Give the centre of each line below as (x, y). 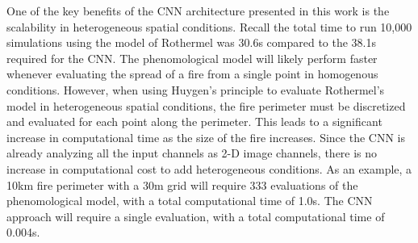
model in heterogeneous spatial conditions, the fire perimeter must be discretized (206, 105)
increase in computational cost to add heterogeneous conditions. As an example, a (209, 168)
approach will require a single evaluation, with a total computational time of (196, 216)
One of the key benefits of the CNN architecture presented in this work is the (198, 10)
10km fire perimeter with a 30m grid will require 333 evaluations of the (182, 184)
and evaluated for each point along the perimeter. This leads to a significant (194, 121)
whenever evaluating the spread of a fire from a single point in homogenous (192, 74)
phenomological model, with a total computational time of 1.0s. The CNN (190, 201)
